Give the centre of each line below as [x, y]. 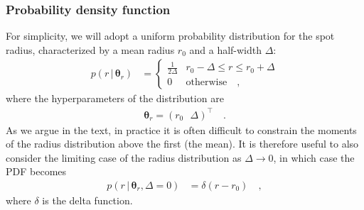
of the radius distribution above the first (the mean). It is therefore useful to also [182, 144]
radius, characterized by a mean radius [90, 49]
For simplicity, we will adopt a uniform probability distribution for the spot [170, 36]
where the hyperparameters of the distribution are [115, 98]
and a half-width [226, 49]
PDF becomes [36, 171]
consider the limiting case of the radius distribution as [124, 157]
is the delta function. [87, 200]
